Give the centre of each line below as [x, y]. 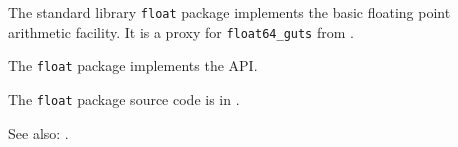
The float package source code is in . [124, 98]
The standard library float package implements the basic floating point [229, 12]
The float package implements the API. [133, 65]
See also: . [38, 132]
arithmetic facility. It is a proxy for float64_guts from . [181, 31]
